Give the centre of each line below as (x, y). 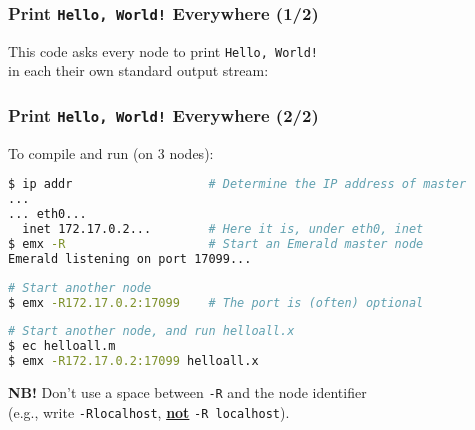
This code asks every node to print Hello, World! (163, 50)
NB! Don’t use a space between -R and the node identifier (187, 392)
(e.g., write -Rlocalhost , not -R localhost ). (149, 411)
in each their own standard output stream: (138, 70)
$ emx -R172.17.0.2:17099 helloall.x (133, 361)
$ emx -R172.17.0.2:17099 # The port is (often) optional (216, 302)
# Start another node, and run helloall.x (151, 331)
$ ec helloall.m (62, 346)
